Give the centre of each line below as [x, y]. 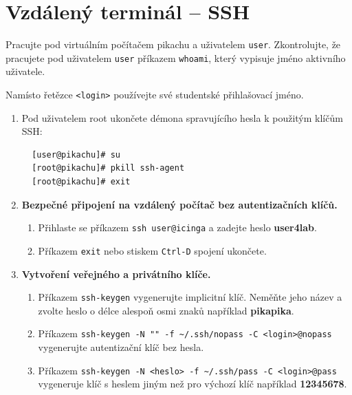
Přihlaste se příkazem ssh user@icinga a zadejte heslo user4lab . [177, 227]
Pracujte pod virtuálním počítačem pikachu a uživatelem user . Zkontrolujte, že [173, 44]
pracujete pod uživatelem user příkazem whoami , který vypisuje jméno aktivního [176, 57]
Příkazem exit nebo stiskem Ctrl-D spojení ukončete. [152, 250]
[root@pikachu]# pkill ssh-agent [108, 168]
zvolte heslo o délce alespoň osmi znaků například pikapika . [166, 310]
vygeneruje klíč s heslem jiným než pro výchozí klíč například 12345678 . [192, 384]
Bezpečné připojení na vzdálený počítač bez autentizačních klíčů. [179, 204]
